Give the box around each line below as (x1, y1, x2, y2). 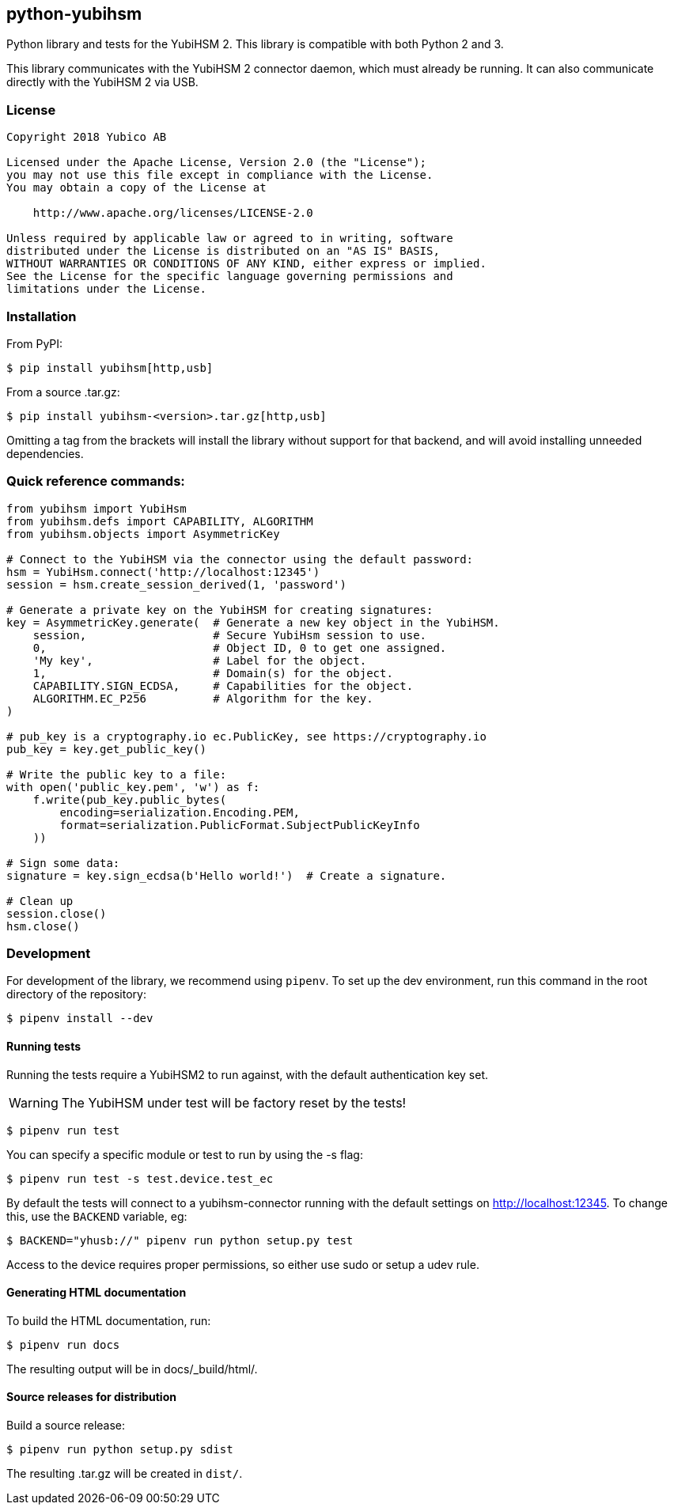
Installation (6, 308, 77, 324)
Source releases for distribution (6, 1390, 176, 1404)
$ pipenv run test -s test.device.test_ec (6, 1172, 274, 1185)
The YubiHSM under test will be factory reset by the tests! (61, 1094, 407, 1111)
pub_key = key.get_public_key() (6, 742, 206, 755)
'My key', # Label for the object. (32, 653, 367, 667)
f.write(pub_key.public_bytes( (32, 793, 227, 806)
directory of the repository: (6, 987, 146, 1002)
